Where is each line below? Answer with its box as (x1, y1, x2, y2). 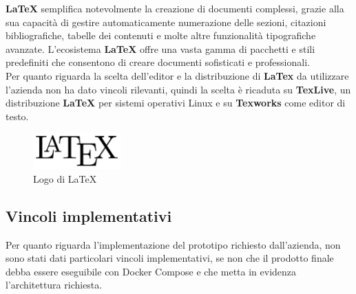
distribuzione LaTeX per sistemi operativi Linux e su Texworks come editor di (6, 95, 346, 110)
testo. (6, 109, 29, 123)
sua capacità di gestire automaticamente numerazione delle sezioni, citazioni (6, 14, 326, 29)
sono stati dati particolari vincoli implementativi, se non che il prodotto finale (6, 251, 334, 265)
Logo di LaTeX (33, 171, 97, 185)
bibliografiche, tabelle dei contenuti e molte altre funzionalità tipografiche (6, 28, 316, 43)
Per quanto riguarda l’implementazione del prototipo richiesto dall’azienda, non (6, 237, 341, 251)
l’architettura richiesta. (6, 278, 103, 292)
